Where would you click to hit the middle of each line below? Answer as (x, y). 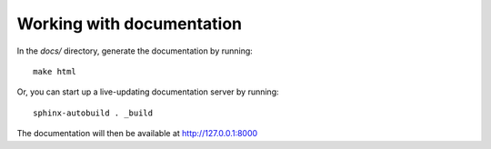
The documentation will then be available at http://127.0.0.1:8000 (137, 134)
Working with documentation (130, 24)
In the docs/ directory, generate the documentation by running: (135, 51)
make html (55, 71)
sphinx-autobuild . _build (93, 113)
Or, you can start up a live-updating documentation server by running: (148, 92)
